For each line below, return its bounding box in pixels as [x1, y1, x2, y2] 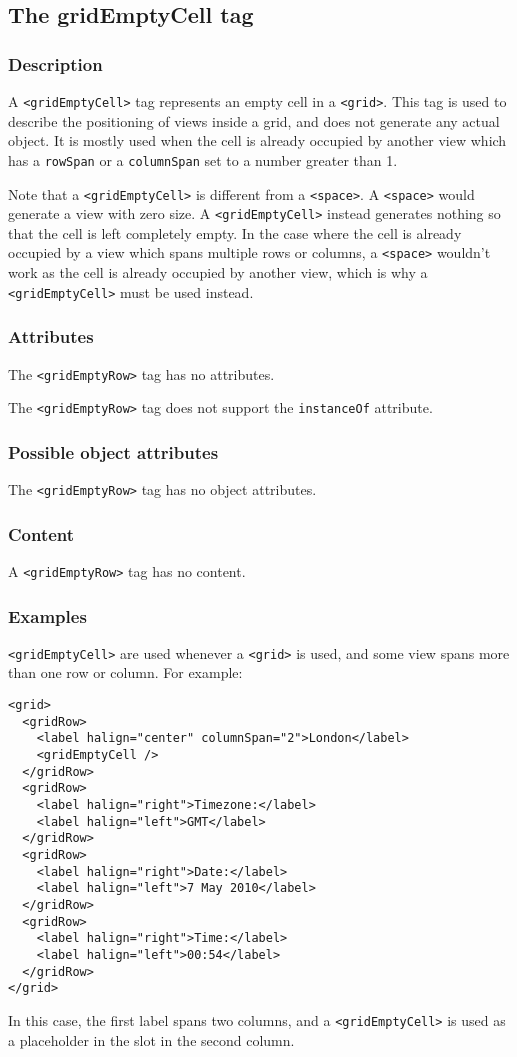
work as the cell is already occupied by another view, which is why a [8, 262, 428, 283]
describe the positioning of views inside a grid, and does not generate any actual [8, 110, 500, 131]
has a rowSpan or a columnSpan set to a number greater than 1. [8, 149, 398, 170]
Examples [8, 603, 87, 628]
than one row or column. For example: [8, 662, 243, 683]
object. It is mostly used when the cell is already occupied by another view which [8, 130, 507, 151]
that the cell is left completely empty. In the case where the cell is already [8, 222, 462, 243]
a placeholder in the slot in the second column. [8, 1029, 295, 1050]
